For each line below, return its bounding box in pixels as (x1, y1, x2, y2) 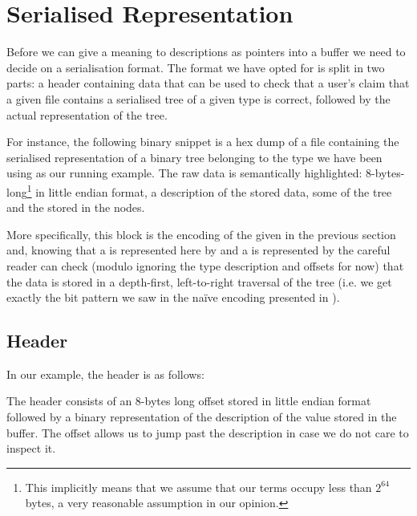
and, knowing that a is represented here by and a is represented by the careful (6, 242, 391, 258)
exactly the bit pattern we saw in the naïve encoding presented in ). (6, 289, 340, 306)
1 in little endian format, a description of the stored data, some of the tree (26, 181, 392, 200)
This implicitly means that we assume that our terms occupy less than (25, 478, 372, 495)
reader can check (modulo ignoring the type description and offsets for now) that (6, 257, 404, 274)
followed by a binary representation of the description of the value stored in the (6, 408, 397, 425)
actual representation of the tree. (6, 106, 168, 123)
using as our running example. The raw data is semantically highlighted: (6, 165, 362, 181)
